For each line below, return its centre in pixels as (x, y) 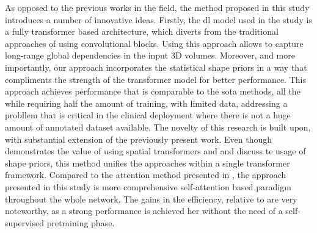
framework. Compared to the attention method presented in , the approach (146, 175)
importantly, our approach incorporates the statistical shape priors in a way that (156, 67)
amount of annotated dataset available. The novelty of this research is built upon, (158, 127)
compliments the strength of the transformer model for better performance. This (155, 79)
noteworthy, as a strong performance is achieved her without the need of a (144, 211)
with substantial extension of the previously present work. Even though (139, 139)
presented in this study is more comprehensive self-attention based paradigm (148, 186)
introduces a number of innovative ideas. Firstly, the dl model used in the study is (158, 19)
